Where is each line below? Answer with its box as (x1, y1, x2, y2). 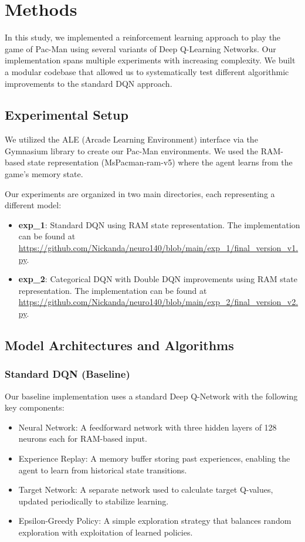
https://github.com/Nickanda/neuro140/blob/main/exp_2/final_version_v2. (18, 296, 299, 308)
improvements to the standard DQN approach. (5, 77, 172, 89)
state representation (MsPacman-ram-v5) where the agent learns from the (27, 156, 293, 168)
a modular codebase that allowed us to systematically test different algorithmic (5, 65, 289, 77)
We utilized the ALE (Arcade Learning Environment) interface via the (5, 133, 258, 145)
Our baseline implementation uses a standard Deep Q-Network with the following (5, 389, 298, 402)
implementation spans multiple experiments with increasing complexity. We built (5, 54, 296, 66)
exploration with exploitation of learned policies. (18, 526, 193, 538)
